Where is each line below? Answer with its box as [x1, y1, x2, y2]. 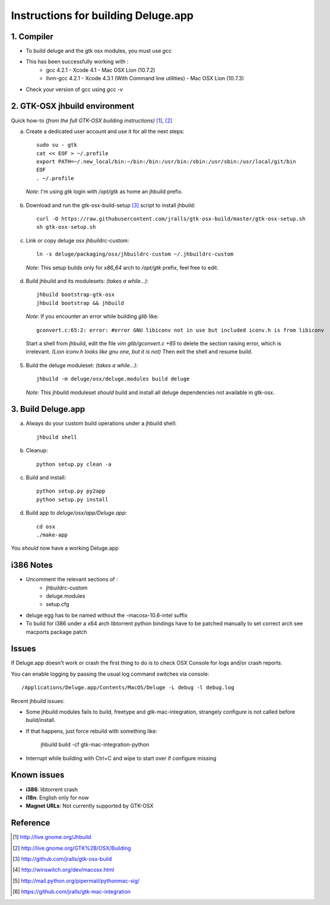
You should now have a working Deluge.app [11, 544, 119, 552]
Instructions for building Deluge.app [11, 9, 194, 22]
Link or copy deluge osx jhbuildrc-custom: [26, 237, 129, 244]
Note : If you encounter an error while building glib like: [26, 313, 159, 320]
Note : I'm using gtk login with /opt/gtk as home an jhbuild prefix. [26, 188, 183, 195]
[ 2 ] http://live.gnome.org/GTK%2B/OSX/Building [12, 844, 131, 852]
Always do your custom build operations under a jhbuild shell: [26, 420, 177, 427]
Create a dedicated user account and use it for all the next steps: [26, 128, 185, 135]
